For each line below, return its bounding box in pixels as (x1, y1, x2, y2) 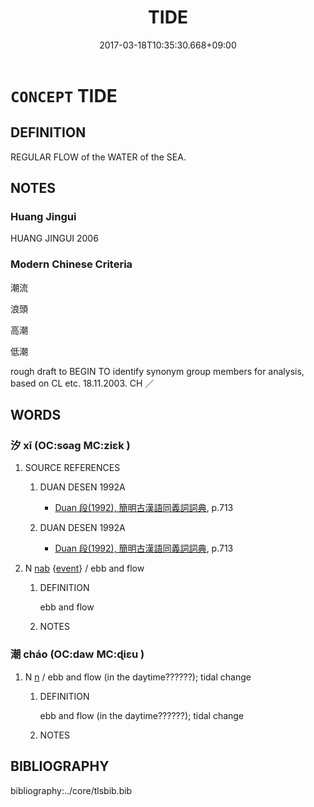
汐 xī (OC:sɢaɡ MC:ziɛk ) (10, 439, 131, 453)
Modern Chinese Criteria (10, 257, 133, 271)
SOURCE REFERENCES (24, 462, 121, 474)
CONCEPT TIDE (10, 84, 118, 107)
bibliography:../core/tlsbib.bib (10, 784, 133, 796)
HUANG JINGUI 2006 (10, 232, 99, 245)
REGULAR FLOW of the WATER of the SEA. (10, 151, 187, 163)
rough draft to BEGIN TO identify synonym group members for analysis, (10, 365, 305, 377)
